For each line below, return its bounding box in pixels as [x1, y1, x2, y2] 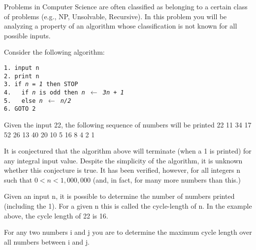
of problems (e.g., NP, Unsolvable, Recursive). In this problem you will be [4, 11, 227, 21]
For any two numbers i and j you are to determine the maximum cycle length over [4, 227, 252, 237]
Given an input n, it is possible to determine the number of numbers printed [4, 191, 235, 201]
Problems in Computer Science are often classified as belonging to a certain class [4, 1, 248, 11]
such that [4, 174, 32, 185]
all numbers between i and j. [4, 236, 90, 247]
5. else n [4, 97, 43, 104]
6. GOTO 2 [4, 105, 36, 113]
